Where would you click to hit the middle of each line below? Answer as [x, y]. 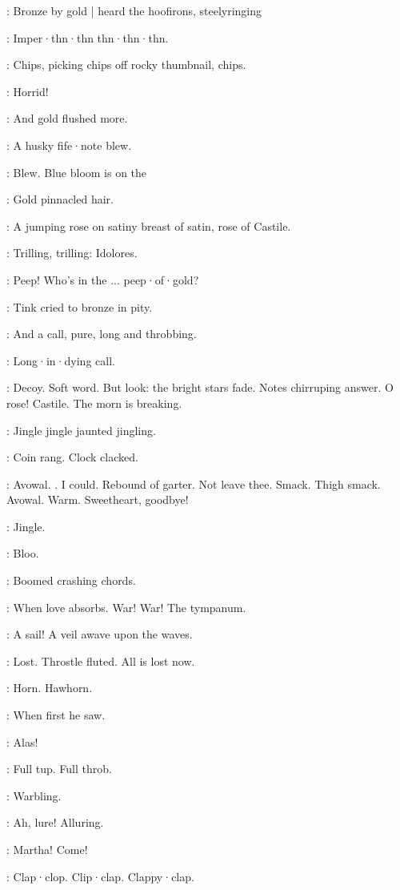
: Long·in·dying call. [61, 360]
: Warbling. [34, 795]
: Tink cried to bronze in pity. [80, 306]
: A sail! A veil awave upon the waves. [100, 634]
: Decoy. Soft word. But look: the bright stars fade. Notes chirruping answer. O [200, 387]
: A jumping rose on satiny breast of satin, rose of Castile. [149, 226]
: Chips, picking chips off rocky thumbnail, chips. [126, 64]
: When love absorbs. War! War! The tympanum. [126, 607]
